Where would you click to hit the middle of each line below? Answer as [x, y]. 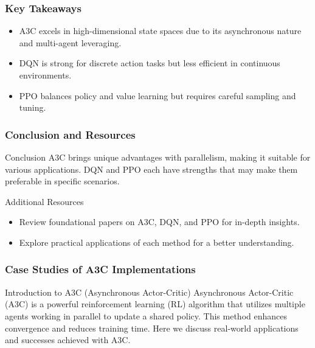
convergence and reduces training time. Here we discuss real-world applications [152, 328]
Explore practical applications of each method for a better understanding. [157, 242]
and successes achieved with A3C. [68, 340]
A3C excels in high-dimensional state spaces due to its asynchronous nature [160, 31]
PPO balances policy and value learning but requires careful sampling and [157, 95]
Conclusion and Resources [70, 134]
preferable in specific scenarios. [62, 181]
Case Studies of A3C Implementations [100, 269]
